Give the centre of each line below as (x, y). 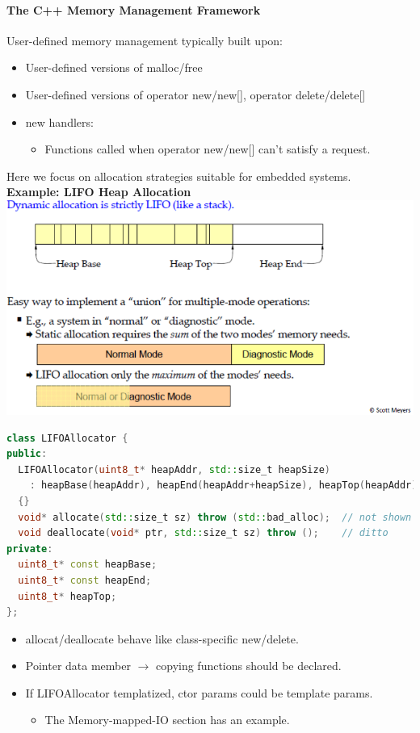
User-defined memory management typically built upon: (145, 40)
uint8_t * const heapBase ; (88, 565)
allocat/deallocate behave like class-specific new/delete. (162, 638)
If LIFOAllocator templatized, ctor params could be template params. (199, 692)
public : (27, 454)
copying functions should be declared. (249, 666)
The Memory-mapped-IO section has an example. (167, 720)
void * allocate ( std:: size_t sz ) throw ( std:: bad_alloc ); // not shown (215, 517)
